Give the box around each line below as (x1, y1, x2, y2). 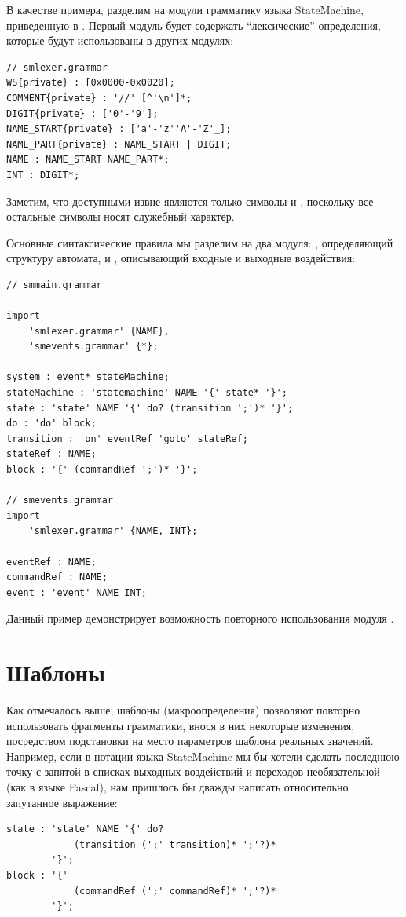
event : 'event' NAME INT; (6, 586, 147, 598)
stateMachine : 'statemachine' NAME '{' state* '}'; (6, 387, 287, 399)
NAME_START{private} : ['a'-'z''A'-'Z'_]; (6, 123, 232, 135)
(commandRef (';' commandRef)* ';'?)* (73, 885, 276, 897)
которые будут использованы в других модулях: (6, 32, 234, 49)
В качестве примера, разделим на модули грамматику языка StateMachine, (6, 2, 364, 17)
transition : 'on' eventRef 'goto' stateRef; (6, 433, 248, 444)
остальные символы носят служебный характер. (6, 208, 235, 225)
